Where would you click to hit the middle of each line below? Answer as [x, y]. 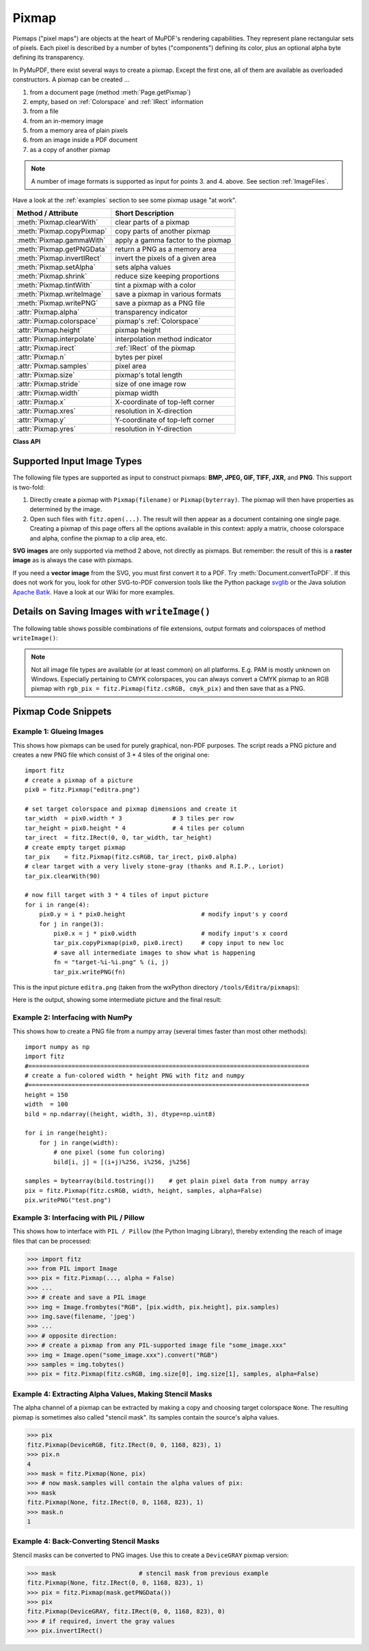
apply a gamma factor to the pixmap [173, 240]
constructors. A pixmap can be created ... [71, 79]
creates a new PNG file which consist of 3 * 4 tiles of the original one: [111, 755]
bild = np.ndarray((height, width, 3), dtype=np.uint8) [120, 1114]
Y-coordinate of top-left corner [165, 420]
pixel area [131, 366]
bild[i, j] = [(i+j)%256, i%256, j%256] [122, 1162]
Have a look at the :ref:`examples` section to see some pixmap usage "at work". [125, 200]
